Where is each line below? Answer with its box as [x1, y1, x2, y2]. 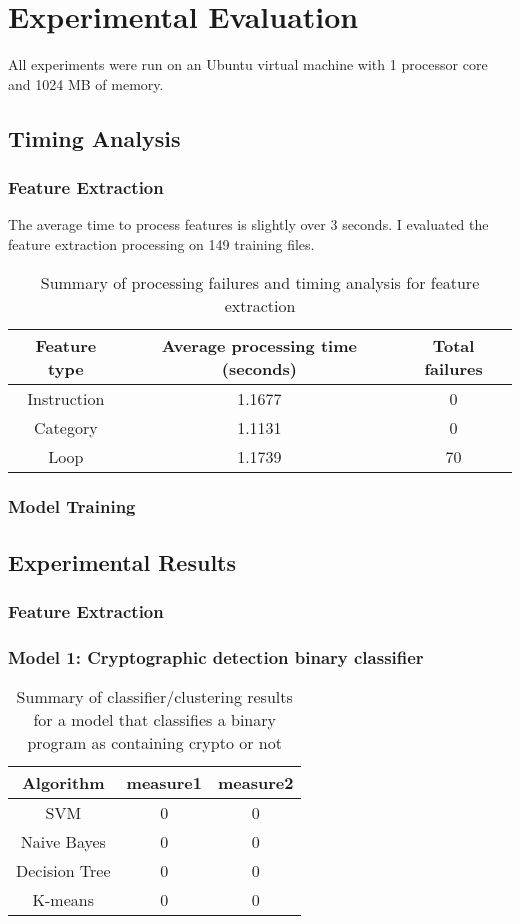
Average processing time [161, 333, 357, 357]
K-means [32, 888, 94, 912]
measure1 [126, 771, 202, 795]
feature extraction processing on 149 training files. [8, 233, 315, 254]
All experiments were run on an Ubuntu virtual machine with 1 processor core [8, 54, 488, 75]
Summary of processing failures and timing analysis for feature [40, 270, 480, 294]
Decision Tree [16, 859, 111, 883]
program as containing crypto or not [27, 731, 282, 755]
